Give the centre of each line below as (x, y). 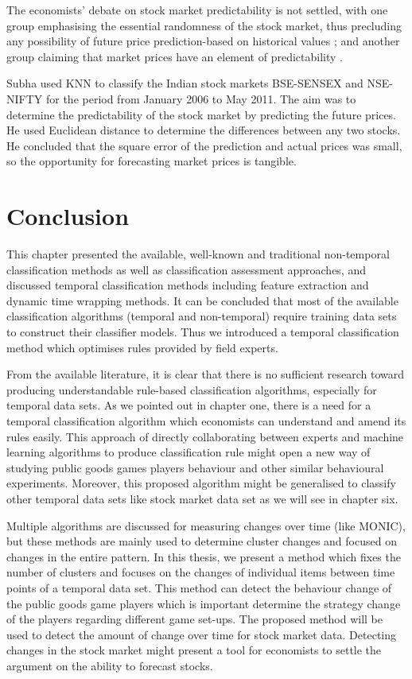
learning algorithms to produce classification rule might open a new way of (189, 452)
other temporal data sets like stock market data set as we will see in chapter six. (202, 498)
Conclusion (68, 216)
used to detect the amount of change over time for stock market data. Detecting (202, 634)
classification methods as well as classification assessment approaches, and (187, 269)
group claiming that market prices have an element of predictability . (175, 56)
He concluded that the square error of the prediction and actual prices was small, (204, 145)
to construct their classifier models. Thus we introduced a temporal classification (203, 332)
